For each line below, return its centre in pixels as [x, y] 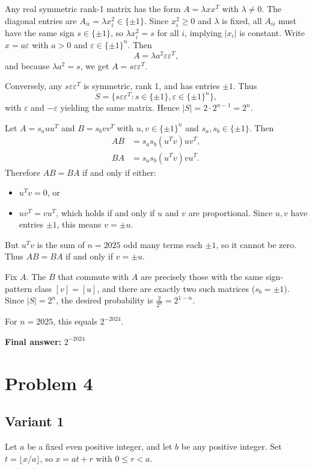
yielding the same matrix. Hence [120, 107]
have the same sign [40, 32]
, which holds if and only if [106, 212]
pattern [19, 288]
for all [168, 32]
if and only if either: [119, 172]
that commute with [93, 277]
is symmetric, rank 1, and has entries [151, 86]
